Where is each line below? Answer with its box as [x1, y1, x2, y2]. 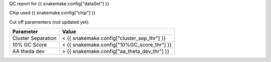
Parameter [12, 28, 38, 35]
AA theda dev [12, 48, 45, 55]
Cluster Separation [12, 35, 57, 42]
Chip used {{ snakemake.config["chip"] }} [9, 10, 96, 16]
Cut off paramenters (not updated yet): [9, 19, 90, 25]
